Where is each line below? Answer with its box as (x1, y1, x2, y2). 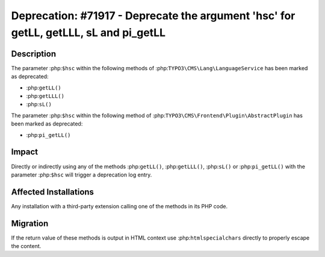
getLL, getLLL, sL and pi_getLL (11, 26, 166, 39)
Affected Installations (11, 187, 94, 197)
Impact (11, 147, 39, 157)
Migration (11, 218, 49, 228)
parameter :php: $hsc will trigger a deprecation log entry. (11, 171, 152, 178)
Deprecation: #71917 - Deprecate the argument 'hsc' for (11, 9, 296, 22)
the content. (11, 243, 42, 250)
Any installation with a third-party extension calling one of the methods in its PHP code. (11, 202, 228, 210)
